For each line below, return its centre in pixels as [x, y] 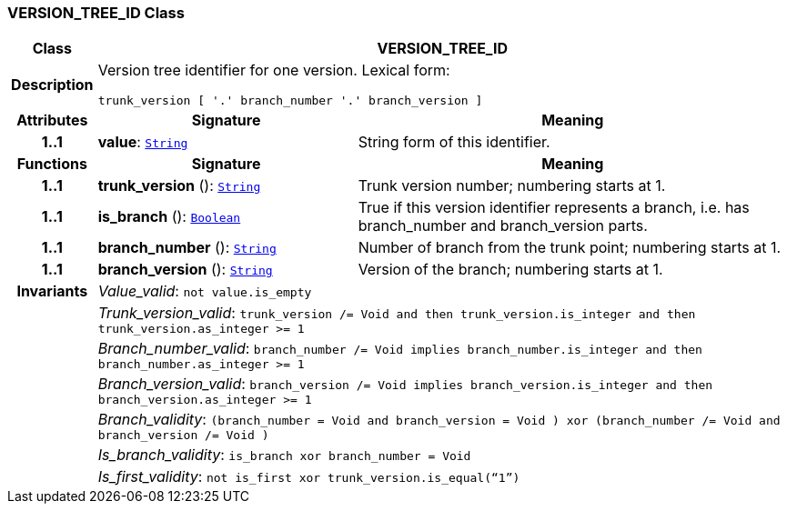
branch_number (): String [187, 248]
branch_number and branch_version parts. [503, 226]
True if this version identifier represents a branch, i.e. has [554, 208]
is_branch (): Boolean [169, 217]
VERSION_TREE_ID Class [96, 13]
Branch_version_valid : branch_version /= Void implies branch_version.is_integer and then [405, 384]
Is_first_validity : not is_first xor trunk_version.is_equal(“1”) [309, 477]
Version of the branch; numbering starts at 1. [510, 270]
